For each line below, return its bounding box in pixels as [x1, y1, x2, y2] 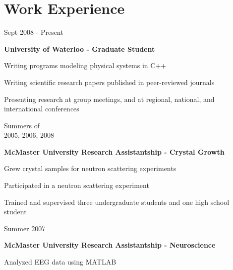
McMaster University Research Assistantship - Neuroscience [4, 240, 216, 250]
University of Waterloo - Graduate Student [4, 43, 155, 54]
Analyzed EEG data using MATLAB [4, 257, 116, 267]
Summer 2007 [4, 223, 46, 233]
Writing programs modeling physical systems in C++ [4, 60, 167, 71]
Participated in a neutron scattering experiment [4, 180, 149, 190]
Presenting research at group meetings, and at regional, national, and [4, 93, 215, 104]
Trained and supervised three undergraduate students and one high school [4, 196, 230, 207]
